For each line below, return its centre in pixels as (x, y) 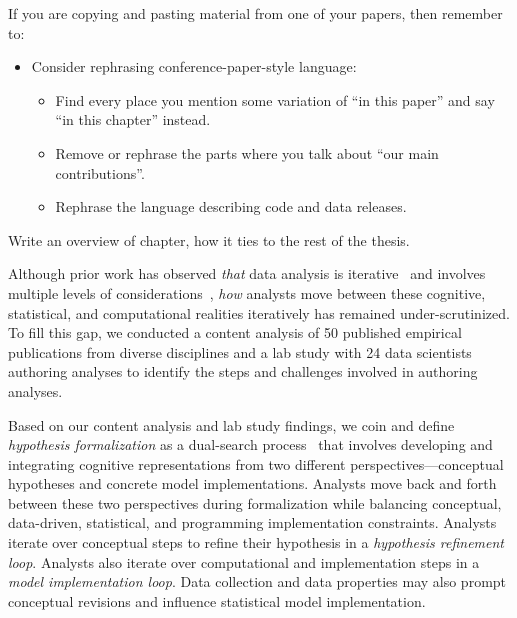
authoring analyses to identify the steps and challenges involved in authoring (243, 371)
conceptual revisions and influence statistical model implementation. (217, 600)
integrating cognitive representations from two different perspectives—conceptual (256, 463)
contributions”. (100, 172)
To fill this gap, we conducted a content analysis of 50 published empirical (235, 332)
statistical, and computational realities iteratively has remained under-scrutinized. (259, 312)
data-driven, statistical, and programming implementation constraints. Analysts (252, 522)
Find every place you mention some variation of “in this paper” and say (275, 99)
